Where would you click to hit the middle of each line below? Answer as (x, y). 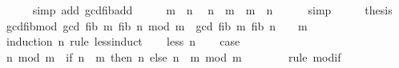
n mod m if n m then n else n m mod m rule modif (173, 56)
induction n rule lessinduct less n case (123, 41)
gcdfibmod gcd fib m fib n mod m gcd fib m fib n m (157, 25)
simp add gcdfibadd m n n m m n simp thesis (212, 10)
